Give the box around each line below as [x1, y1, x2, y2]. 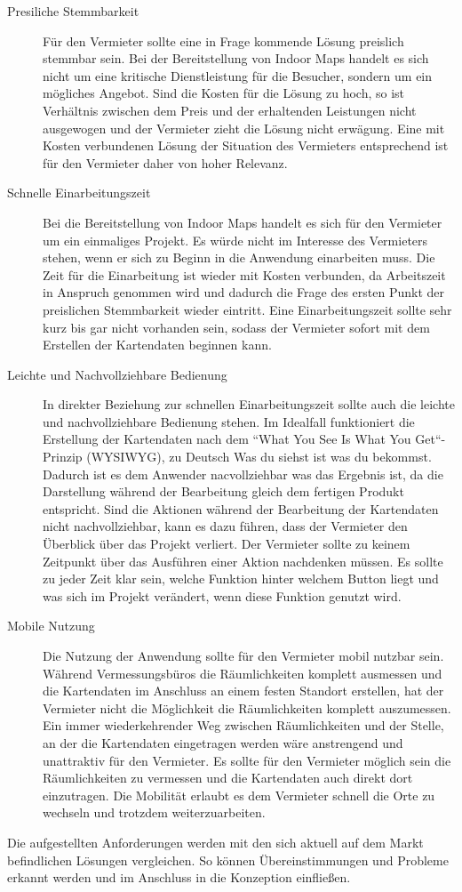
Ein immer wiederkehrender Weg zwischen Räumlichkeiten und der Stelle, [43, 716, 444, 735]
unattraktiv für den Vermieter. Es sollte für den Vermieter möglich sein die [43, 751, 451, 769]
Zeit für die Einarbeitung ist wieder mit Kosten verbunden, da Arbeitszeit [43, 265, 446, 284]
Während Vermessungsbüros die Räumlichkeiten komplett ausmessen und [43, 663, 442, 682]
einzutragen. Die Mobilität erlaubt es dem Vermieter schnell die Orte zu [43, 785, 435, 804]
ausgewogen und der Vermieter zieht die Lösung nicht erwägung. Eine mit [43, 118, 445, 137]
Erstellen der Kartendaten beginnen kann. [43, 335, 272, 354]
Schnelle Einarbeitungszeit [7, 183, 151, 202]
